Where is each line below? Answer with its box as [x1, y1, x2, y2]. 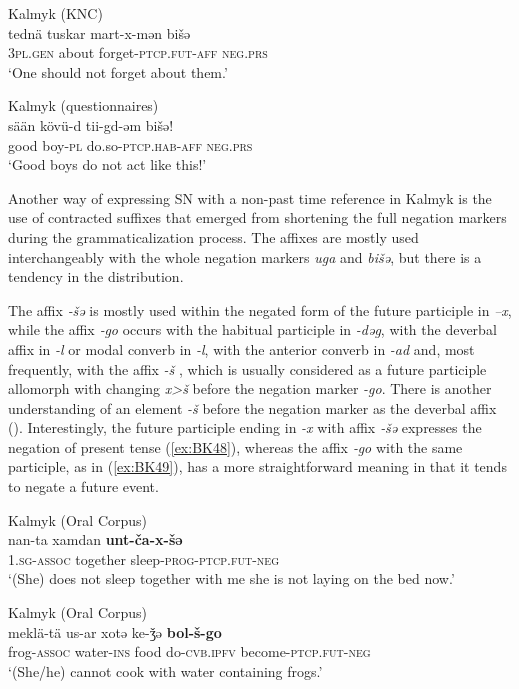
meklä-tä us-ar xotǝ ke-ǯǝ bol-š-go [8, 621, 222, 642]
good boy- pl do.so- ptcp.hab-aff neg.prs [8, 134, 253, 155]
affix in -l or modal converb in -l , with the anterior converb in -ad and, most [8, 338, 475, 359]
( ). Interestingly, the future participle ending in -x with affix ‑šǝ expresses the [8, 417, 482, 438]
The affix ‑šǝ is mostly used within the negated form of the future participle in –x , [8, 299, 512, 320]
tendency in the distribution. [8, 266, 184, 287]
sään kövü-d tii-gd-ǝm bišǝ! [8, 114, 174, 135]
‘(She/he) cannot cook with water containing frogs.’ [8, 660, 323, 681]
